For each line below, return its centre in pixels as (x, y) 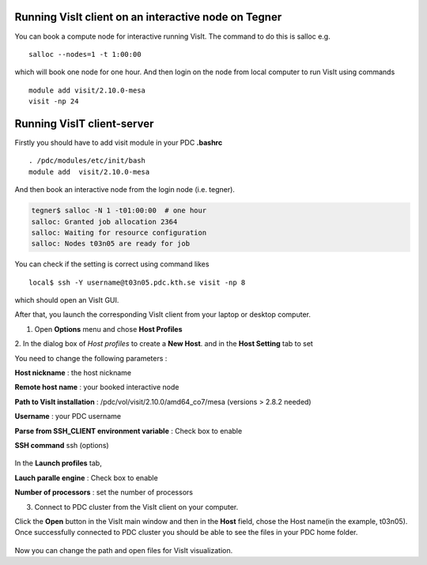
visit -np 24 (54, 102)
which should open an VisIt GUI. (67, 300)
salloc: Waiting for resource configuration (119, 232)
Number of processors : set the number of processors (104, 492)
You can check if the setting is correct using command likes (112, 264)
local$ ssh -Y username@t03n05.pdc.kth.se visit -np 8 (137, 282)
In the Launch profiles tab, (58, 463)
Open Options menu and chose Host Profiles (108, 329)
